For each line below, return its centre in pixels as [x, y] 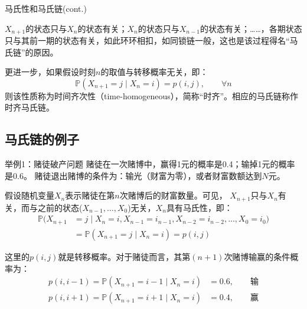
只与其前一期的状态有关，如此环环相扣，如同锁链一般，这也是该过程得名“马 [151, 40]
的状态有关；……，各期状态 [251, 28]
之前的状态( [60, 207]
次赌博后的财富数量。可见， [173, 195]
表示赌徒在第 [90, 195]
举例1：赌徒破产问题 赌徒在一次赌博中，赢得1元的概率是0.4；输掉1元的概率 [150, 164]
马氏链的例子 [42, 139]
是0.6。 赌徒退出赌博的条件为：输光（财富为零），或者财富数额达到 [133, 175]
